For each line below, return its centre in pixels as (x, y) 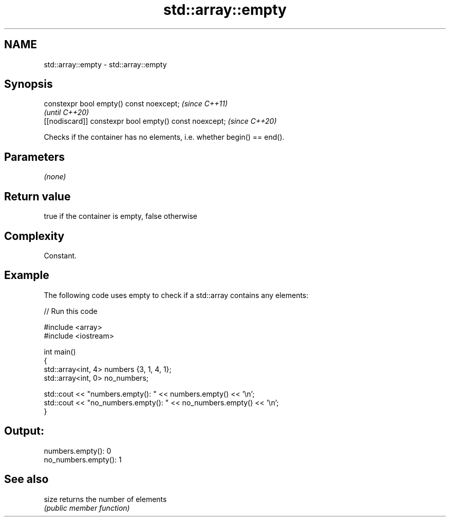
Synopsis (29, 84)
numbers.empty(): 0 (78, 451)
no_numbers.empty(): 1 (83, 459)
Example (27, 275)
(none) (55, 177)
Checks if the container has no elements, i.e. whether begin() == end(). (164, 137)
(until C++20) (67, 113)
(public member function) (87, 508)
